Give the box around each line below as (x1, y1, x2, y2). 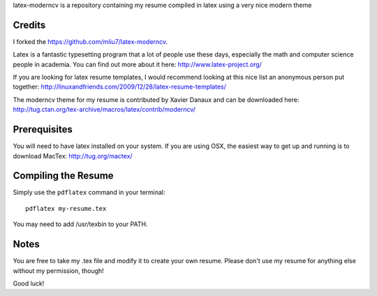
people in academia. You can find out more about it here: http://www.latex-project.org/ (13, 60, 262, 68)
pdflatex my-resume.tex (25, 205, 107, 212)
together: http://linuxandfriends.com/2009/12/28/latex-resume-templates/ (13, 82, 227, 91)
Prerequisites (13, 124, 73, 135)
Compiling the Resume (13, 170, 114, 182)
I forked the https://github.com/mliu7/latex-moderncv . (13, 37, 168, 45)
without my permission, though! (13, 266, 104, 275)
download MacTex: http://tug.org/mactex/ (13, 151, 133, 160)
